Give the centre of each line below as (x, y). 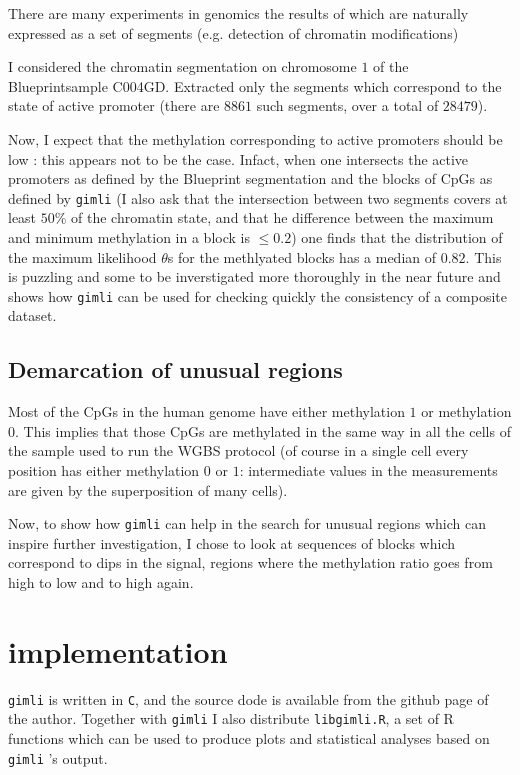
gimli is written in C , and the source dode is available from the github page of (248, 698)
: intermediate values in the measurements (368, 470)
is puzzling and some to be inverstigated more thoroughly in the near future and (254, 276)
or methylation (466, 411)
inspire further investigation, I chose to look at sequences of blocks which (232, 542)
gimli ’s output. (58, 757)
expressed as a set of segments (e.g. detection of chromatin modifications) (233, 32)
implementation (118, 650)
